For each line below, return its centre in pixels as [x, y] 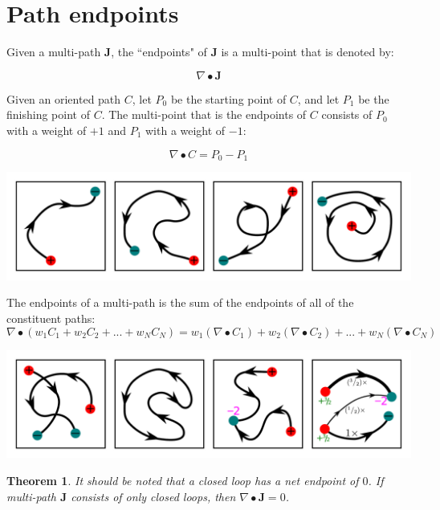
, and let [318, 98]
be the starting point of [228, 98]
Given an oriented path [64, 98]
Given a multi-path [54, 52]
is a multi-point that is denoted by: [308, 52]
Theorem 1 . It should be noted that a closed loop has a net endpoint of [183, 481]
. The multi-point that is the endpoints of [204, 114]
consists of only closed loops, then [153, 496]
